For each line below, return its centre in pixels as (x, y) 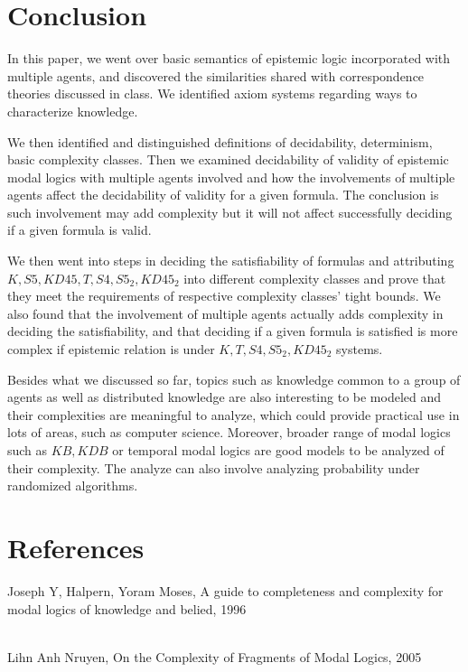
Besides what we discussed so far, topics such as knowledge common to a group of (234, 379)
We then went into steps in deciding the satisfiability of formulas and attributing (231, 261)
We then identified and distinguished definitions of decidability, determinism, (220, 141)
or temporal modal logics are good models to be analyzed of (278, 450)
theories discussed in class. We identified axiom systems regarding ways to (212, 93)
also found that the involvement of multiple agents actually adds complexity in (225, 313)
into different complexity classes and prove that (315, 278)
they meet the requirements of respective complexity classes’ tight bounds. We (224, 296)
